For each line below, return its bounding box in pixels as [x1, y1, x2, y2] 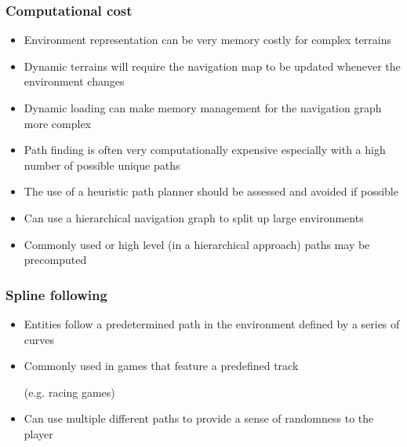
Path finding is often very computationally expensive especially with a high [24, 141, 386, 158]
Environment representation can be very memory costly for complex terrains [24, 31, 391, 48]
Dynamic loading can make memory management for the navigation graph [24, 100, 382, 115]
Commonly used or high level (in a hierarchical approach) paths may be [24, 236, 370, 252]
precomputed [24, 251, 87, 268]
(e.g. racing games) [24, 383, 115, 400]
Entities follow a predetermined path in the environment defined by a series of [24, 315, 400, 332]
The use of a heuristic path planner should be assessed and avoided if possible [24, 183, 398, 200]
